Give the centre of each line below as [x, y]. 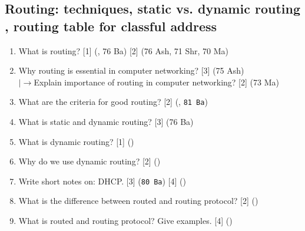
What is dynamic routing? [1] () [76, 141]
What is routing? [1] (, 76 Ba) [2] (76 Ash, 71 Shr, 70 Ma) [124, 50]
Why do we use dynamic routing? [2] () [89, 161]
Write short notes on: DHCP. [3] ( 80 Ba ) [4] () [102, 181]
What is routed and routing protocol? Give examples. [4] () [125, 221]
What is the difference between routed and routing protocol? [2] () [138, 201]
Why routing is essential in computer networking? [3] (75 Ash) [131, 70]
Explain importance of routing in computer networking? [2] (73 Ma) [156, 82]
